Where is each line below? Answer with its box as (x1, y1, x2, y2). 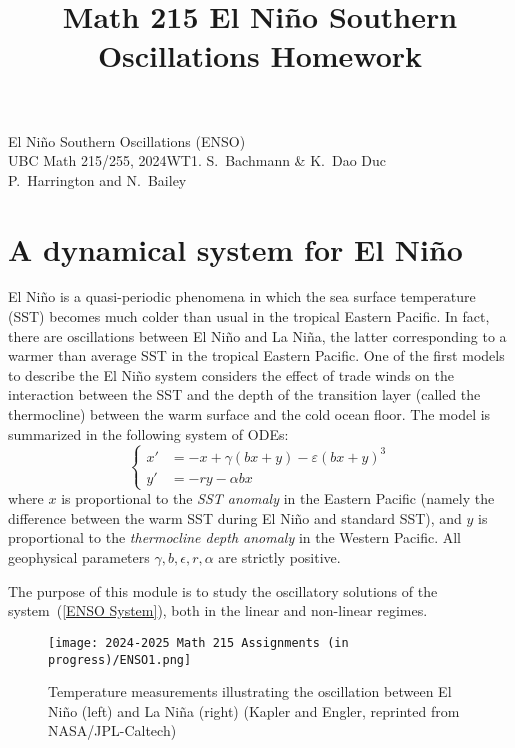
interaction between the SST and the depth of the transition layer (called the (8, 384, 481, 405)
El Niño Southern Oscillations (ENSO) (8, 130, 246, 151)
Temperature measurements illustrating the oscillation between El (48, 681, 452, 702)
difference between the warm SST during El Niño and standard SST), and (8, 507, 462, 528)
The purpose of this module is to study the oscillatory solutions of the (8, 580, 438, 601)
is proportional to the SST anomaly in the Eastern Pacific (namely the (61, 488, 495, 509)
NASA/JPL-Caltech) (48, 720, 177, 741)
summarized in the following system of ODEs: (8, 423, 289, 444)
